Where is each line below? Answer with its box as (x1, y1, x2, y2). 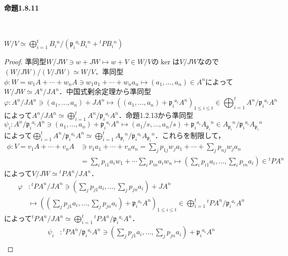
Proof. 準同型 (4, 56, 46, 67)
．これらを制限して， (155, 130, 225, 140)
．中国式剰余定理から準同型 (59, 86, 151, 97)
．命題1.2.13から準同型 (118, 110, 194, 120)
